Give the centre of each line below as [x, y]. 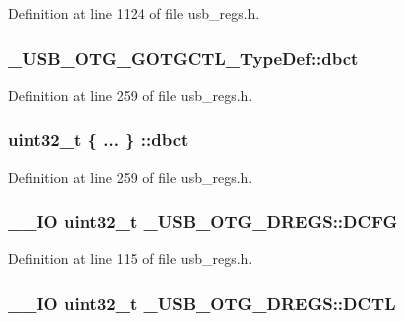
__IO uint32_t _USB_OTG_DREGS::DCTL [202, 302]
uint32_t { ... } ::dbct [98, 139]
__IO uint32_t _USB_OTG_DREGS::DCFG [203, 221]
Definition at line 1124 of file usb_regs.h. [134, 13]
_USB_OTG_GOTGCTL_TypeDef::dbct [183, 57]
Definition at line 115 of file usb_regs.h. [130, 258]
